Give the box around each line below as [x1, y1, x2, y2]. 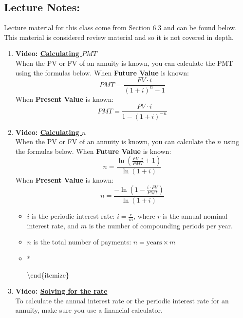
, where [133, 211, 155, 221]
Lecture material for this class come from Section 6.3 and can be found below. [4, 22, 237, 33]
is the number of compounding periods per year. [89, 220, 233, 230]
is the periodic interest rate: [32, 211, 115, 221]
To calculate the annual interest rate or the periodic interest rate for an [15, 295, 229, 305]
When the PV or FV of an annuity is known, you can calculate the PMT [15, 57, 233, 68]
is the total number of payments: [33, 237, 131, 247]
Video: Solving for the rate [15, 286, 108, 296]
